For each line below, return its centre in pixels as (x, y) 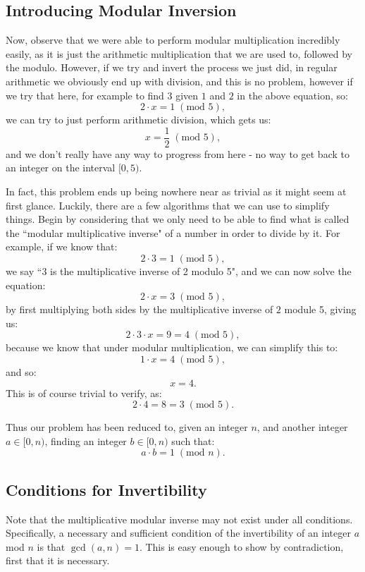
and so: (21, 371)
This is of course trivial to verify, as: (84, 393)
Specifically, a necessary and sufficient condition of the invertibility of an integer (178, 533)
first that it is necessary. (58, 560)
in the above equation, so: (292, 95)
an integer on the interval (61, 168)
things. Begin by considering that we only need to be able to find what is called (178, 219)
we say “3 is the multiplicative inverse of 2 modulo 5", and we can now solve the (179, 270)
